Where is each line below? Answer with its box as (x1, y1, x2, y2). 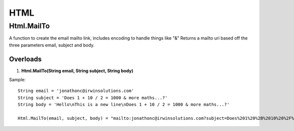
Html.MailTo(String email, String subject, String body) (21, 67, 134, 73)
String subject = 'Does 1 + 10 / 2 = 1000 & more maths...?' (18, 95, 168, 100)
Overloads (9, 55, 42, 63)
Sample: (9, 77, 26, 83)
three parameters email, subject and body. (9, 42, 95, 48)
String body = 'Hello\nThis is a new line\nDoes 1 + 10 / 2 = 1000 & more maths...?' (18, 102, 230, 108)
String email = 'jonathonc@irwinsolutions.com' (18, 88, 134, 94)
